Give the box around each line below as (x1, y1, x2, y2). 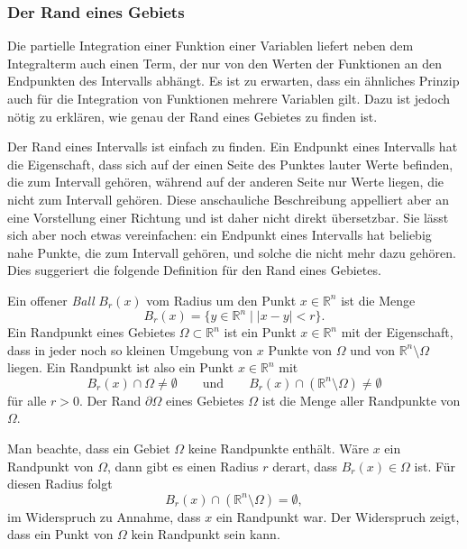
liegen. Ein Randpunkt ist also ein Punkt (7, 358, 234, 377)
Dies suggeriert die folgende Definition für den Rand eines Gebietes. (7, 261, 381, 279)
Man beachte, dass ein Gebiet (7, 439, 170, 457)
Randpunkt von (7, 456, 94, 475)
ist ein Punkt (224, 323, 297, 342)
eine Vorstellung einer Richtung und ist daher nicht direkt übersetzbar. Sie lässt (7, 207, 449, 226)
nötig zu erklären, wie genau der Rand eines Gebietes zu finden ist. (7, 106, 378, 125)
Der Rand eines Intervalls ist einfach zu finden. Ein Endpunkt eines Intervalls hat (7, 137, 458, 156)
